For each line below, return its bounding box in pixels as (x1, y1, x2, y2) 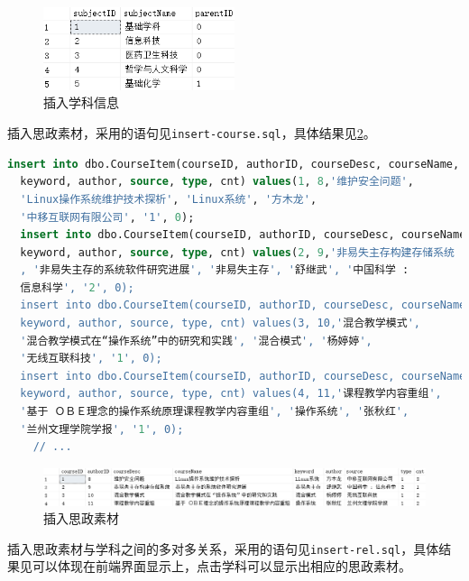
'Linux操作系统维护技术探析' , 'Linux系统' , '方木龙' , (20, 192, 317, 206)
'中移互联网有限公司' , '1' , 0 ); (20, 210, 195, 224)
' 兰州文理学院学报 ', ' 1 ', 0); (20, 422, 184, 436)
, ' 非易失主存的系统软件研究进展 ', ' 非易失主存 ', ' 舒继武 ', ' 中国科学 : (20, 263, 409, 277)
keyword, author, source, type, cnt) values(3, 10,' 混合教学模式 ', (20, 317, 420, 330)
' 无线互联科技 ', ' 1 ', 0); (20, 352, 162, 365)
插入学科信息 (43, 93, 119, 112)
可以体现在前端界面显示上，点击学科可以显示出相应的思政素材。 (32, 557, 411, 576)
